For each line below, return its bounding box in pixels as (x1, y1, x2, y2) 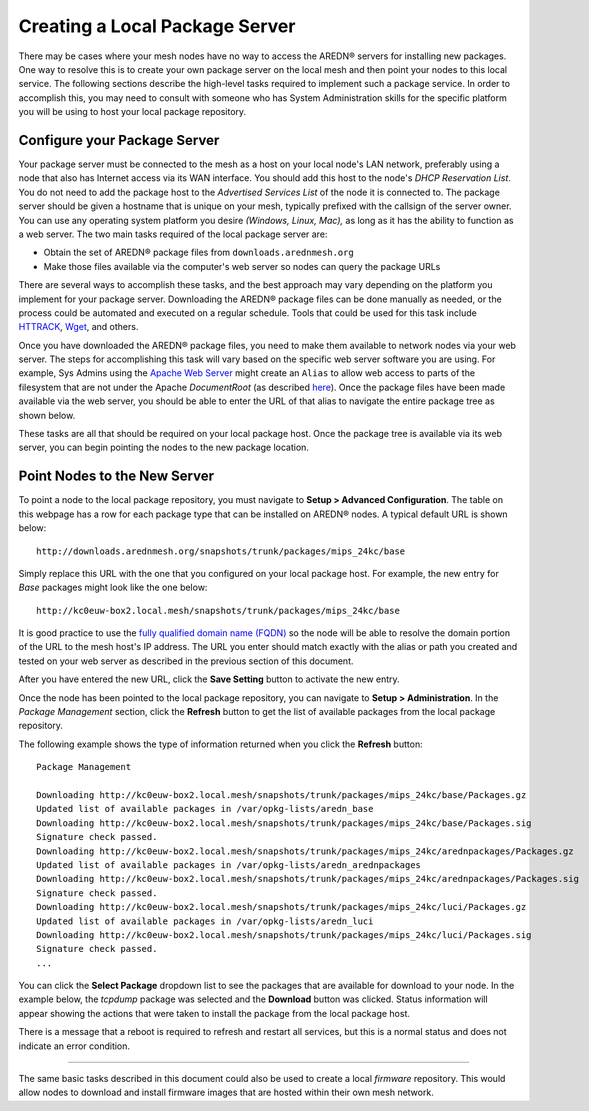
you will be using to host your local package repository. (18, 106, 247, 118)
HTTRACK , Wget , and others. (18, 321, 139, 333)
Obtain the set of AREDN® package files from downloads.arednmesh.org (43, 246, 354, 259)
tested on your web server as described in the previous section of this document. (18, 655, 354, 667)
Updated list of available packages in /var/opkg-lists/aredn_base (36, 803, 374, 815)
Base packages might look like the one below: (18, 581, 208, 594)
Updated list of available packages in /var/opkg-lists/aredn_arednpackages (36, 859, 422, 870)
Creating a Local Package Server (18, 15, 296, 37)
